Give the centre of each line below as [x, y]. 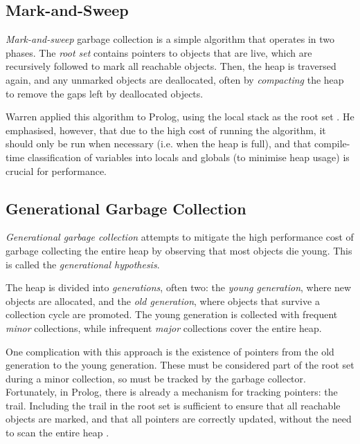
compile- [332, 144]
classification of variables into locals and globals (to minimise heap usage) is [188, 157]
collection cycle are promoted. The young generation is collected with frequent [172, 314]
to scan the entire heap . [57, 433]
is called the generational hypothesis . [83, 264]
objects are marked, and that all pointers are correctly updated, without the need [179, 419]
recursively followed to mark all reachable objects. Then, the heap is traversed [171, 66]
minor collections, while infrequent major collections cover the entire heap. [164, 327]
